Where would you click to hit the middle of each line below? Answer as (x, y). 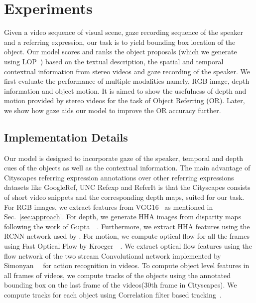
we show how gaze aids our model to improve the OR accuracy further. (113, 110)
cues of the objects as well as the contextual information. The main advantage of (127, 168)
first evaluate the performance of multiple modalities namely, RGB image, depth (127, 81)
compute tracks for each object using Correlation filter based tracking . (113, 294)
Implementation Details (66, 137)
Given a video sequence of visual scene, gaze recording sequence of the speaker (124, 32)
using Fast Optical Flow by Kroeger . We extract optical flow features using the (128, 246)
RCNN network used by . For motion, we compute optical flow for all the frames (127, 236)
